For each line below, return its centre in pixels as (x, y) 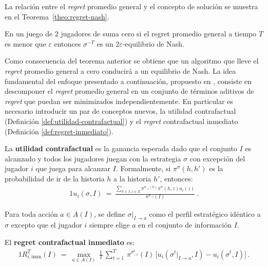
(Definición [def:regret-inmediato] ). (59, 131)
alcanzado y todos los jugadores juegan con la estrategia (93, 158)
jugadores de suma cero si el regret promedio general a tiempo (159, 34)
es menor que (25, 43)
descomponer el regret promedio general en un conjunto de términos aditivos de (129, 91)
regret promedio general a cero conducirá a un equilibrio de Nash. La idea (120, 70)
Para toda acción (31, 213)
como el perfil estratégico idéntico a (205, 213)
